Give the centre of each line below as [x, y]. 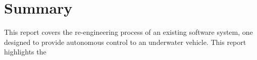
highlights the [25, 52]
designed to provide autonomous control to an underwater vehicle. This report [125, 42]
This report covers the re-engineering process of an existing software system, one [128, 32]
